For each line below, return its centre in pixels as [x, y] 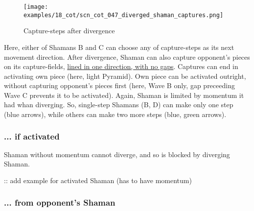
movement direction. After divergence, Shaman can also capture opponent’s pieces [127, 57]
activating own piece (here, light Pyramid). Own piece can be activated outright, [125, 76]
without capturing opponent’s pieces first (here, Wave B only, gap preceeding [119, 85]
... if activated [32, 136]
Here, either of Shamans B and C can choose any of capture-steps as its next [119, 47]
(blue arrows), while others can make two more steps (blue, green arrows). [115, 114]
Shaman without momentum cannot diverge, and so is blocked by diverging [117, 154]
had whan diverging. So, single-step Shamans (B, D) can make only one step [119, 105]
